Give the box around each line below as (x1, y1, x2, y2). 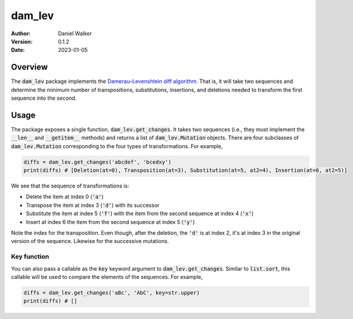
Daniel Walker (58, 30, 92, 37)
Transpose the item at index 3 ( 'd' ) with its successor (26, 201, 160, 208)
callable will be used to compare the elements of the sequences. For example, (11, 273, 203, 280)
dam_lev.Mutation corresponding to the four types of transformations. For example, (11, 142, 223, 149)
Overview (11, 62, 48, 72)
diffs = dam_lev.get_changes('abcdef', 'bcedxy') (23, 158, 172, 165)
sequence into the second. (11, 94, 77, 102)
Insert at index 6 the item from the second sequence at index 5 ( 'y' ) (26, 218, 195, 225)
